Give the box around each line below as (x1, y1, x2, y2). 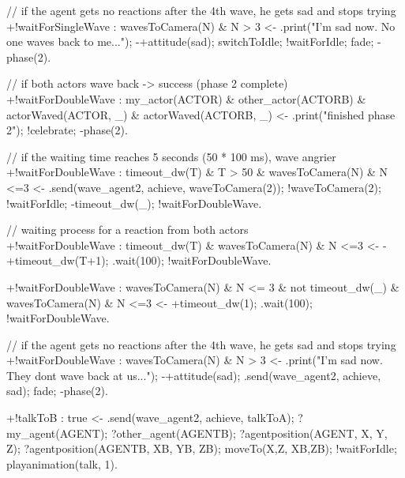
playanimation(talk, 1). (6, 455, 118, 472)
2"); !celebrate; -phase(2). (6, 122, 128, 138)
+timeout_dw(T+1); (6, 252, 109, 269)
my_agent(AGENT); (6, 424, 108, 441)
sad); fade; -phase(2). (6, 382, 108, 399)
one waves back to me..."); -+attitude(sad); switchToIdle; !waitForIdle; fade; (6, 33, 374, 50)
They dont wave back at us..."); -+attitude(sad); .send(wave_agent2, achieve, (6, 367, 381, 383)
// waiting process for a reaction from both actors (6, 221, 249, 238)
